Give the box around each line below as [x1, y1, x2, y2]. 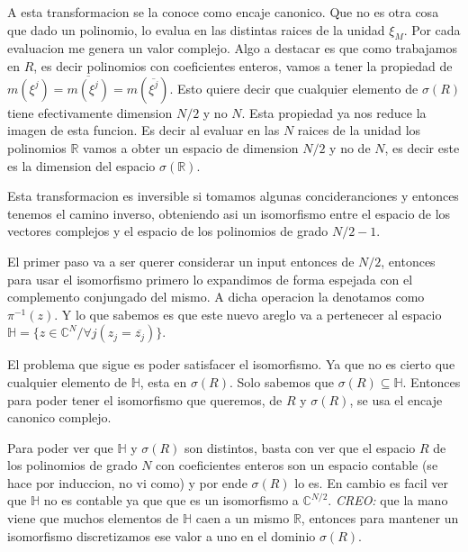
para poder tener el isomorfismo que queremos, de [7, 390, 283, 409]
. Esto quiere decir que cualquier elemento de [169, 78, 418, 97]
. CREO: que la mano [328, 491, 448, 510]
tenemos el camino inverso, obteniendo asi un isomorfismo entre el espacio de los [7, 204, 451, 222]
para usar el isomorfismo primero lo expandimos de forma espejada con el [7, 269, 413, 288]
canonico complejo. [7, 408, 112, 427]
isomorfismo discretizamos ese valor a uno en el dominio [7, 526, 316, 545]
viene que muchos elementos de [7, 509, 179, 528]
